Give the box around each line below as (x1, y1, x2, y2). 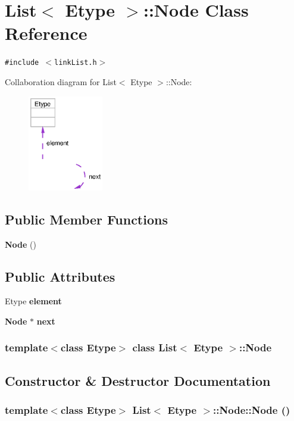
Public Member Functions (5, 210, 168, 228)
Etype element (5, 295, 62, 307)
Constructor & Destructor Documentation (5, 371, 271, 389)
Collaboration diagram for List (5, 75, 117, 88)
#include (5, 58, 39, 67)
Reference (5, 21, 87, 45)
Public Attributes (5, 267, 115, 285)
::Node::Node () (213, 403, 290, 417)
